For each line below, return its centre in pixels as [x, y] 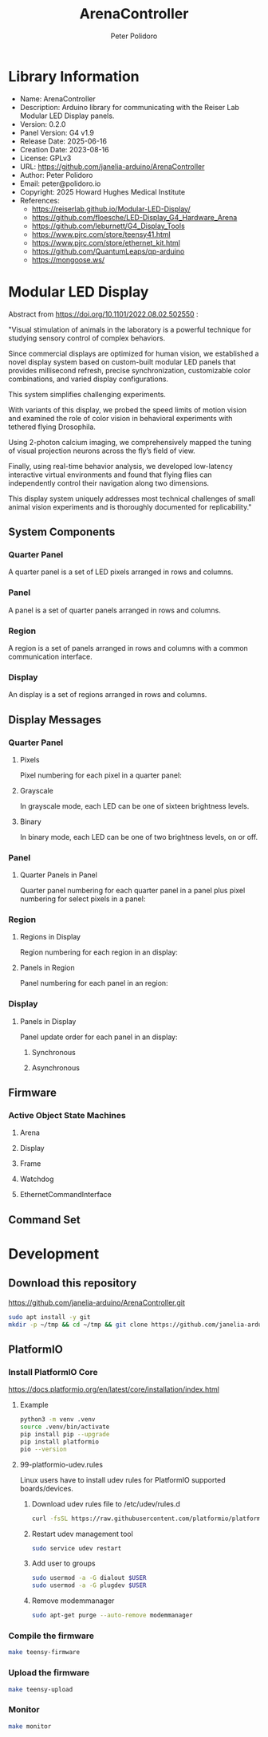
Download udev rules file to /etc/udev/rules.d [106, 1503]
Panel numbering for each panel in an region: [94, 983]
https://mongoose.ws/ [68, 259]
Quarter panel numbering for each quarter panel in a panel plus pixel [132, 891]
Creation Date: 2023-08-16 [64, 149]
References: [39, 200]
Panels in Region [47, 968]
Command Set [45, 1220]
